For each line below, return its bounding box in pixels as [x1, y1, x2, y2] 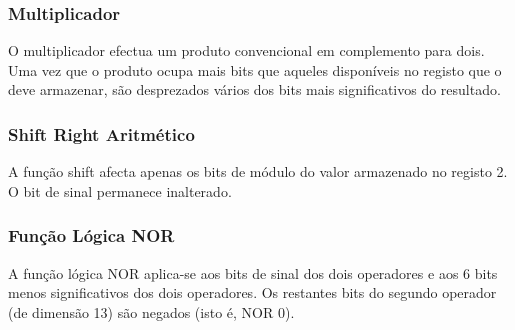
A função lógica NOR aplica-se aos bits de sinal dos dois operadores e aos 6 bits [8, 262, 498, 283]
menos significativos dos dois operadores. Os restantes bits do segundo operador [8, 282, 497, 303]
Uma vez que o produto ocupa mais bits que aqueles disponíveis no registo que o [8, 59, 502, 80]
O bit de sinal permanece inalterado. [8, 180, 232, 201]
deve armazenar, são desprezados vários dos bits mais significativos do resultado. [8, 79, 501, 100]
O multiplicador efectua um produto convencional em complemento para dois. [8, 40, 485, 61]
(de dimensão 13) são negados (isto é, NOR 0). [8, 301, 295, 322]
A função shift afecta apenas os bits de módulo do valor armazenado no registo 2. [8, 161, 508, 182]
